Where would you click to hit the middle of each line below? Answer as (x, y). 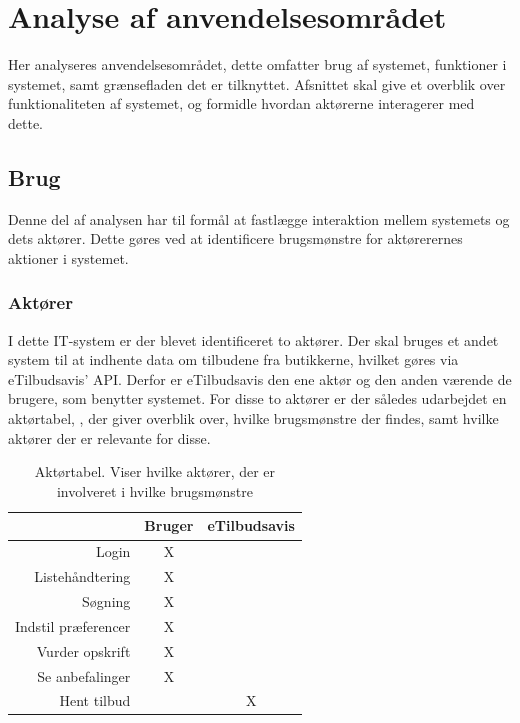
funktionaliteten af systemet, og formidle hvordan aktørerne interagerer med (241, 103)
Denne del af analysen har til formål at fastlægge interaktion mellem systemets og (259, 218)
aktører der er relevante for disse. (109, 437)
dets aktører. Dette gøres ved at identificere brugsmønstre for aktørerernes (235, 238)
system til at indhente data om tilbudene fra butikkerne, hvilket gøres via (233, 359)
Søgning (106, 600)
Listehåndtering (82, 576)
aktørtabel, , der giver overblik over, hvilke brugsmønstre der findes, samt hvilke (253, 418)
